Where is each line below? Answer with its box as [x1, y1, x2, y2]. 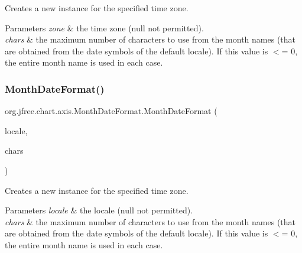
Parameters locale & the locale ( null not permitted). [5, 204, 193, 216]
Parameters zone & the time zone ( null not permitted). [5, 21, 204, 34]
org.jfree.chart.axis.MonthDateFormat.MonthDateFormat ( [5, 105, 217, 117]
